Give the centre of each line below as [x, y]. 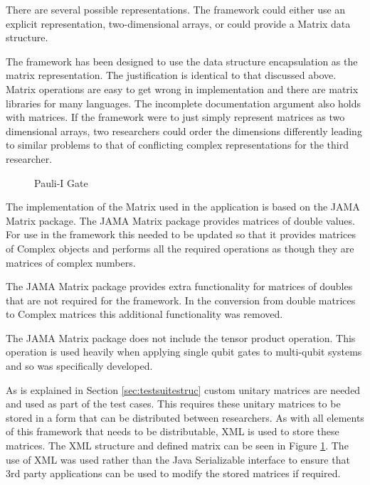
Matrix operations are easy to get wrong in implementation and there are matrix [182, 89]
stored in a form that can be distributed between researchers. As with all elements [185, 417]
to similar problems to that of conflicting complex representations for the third [178, 145]
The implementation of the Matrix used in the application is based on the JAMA [183, 207]
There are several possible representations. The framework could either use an [176, 9]
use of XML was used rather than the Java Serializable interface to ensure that [178, 459]
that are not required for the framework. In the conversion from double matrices [181, 300]
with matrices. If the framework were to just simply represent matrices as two [175, 117]
